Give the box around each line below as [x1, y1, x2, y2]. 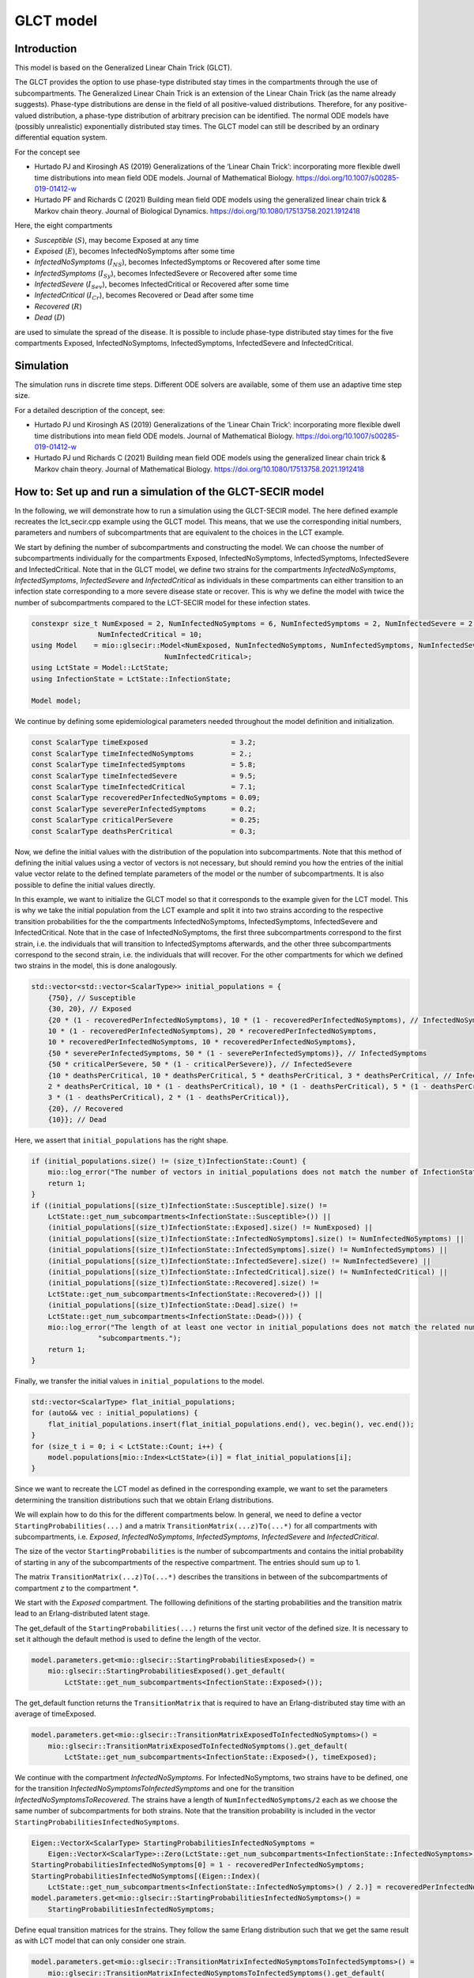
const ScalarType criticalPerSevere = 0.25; [31, 816, 261, 824]
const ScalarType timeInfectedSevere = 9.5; [31, 771, 257, 780]
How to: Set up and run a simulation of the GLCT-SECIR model [14, 485, 324, 498]
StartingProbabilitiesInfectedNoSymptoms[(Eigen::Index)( [31, 1871, 261, 1881]
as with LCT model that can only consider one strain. [14, 1936, 186, 1946]
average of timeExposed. [14, 1709, 96, 1718]
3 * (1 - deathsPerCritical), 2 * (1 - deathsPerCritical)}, [47, 1093, 290, 1102]
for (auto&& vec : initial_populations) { [31, 1408, 198, 1418]
